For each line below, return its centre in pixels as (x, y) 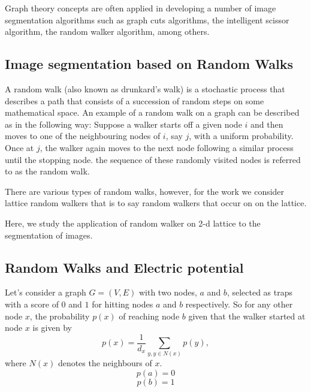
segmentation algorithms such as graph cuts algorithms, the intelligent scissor (147, 19)
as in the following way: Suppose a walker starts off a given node (123, 124)
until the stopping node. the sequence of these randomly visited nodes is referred (153, 159)
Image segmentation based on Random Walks (149, 64)
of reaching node (149, 316)
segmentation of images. (49, 235)
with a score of (32, 304)
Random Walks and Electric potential (124, 267)
